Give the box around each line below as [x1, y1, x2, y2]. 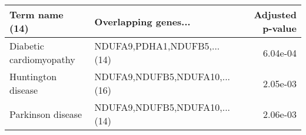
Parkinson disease [9, 107, 82, 121]
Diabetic [9, 39, 44, 52]
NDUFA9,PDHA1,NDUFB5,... [94, 39, 220, 52]
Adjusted [254, 8, 297, 21]
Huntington [9, 70, 57, 83]
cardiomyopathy [9, 52, 75, 66]
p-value [262, 21, 297, 35]
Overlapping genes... [94, 14, 191, 28]
